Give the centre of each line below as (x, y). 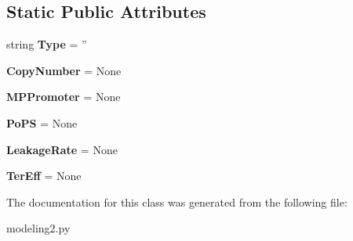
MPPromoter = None (64, 97)
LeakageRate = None (62, 149)
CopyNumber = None (64, 70)
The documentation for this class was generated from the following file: (177, 201)
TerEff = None (44, 176)
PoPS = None (42, 122)
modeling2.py (38, 228)
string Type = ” (47, 44)
